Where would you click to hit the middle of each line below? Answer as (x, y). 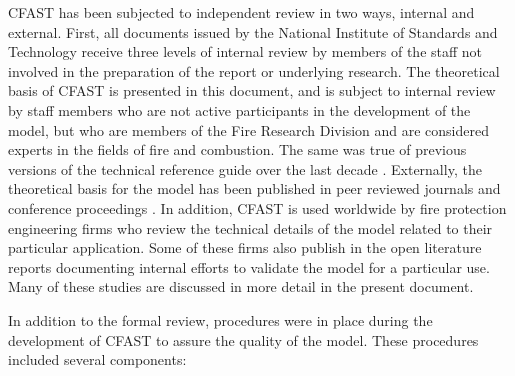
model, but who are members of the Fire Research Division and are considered (248, 129)
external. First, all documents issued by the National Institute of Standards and (253, 31)
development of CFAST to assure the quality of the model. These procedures (243, 339)
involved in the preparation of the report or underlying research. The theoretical (254, 70)
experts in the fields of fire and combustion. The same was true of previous (237, 149)
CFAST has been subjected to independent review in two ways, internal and (241, 12)
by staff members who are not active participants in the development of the (239, 109)
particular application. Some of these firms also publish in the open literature (245, 247)
